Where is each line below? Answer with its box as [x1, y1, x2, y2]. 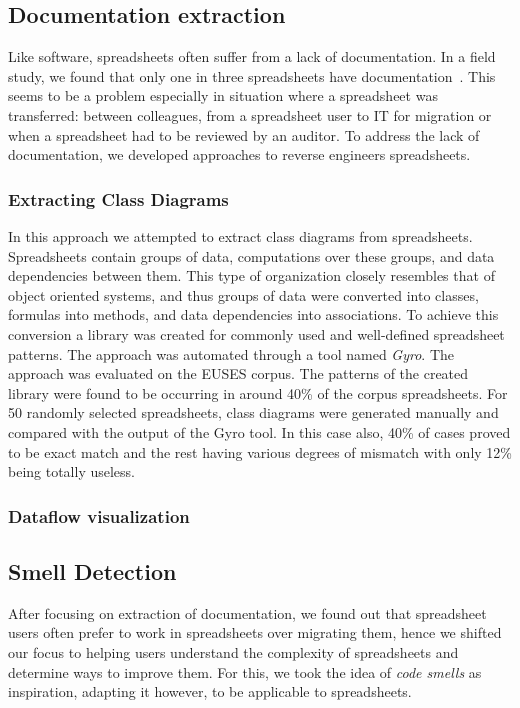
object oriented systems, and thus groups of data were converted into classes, [8, 284, 479, 305]
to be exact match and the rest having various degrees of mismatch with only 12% [8, 441, 512, 462]
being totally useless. [8, 461, 136, 482]
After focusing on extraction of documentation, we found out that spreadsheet [8, 602, 487, 623]
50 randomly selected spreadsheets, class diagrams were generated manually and [8, 402, 499, 423]
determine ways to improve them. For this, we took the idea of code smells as [8, 661, 482, 682]
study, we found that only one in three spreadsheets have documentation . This [8, 65, 496, 86]
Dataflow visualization [8, 503, 190, 528]
